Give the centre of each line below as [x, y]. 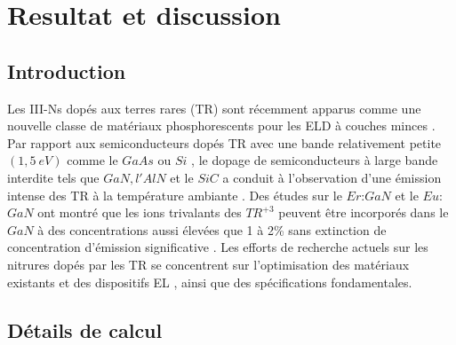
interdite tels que [53, 177]
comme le [92, 160]
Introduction [67, 71]
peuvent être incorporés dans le [364, 212]
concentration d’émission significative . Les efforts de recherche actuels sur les [218, 247]
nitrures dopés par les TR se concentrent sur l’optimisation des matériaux [208, 264]
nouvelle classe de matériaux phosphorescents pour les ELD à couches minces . [221, 125]
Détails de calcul [85, 329]
